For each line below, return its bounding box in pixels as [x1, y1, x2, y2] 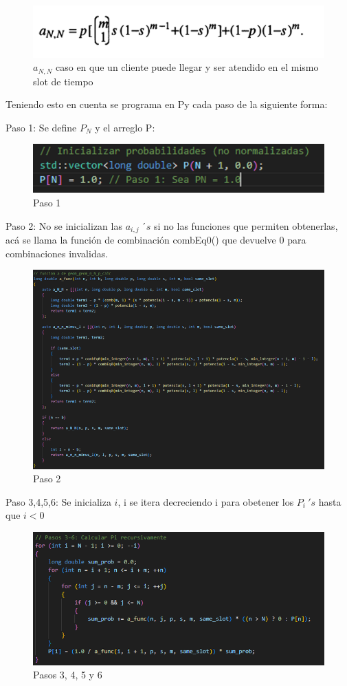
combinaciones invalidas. [5, 246, 109, 260]
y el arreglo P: [95, 120, 155, 134]
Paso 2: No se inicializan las [5, 218, 122, 233]
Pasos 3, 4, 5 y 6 [33, 667, 102, 682]
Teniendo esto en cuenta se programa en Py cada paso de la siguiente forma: [5, 97, 328, 111]
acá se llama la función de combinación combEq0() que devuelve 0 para [5, 233, 306, 247]
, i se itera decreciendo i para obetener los [117, 494, 294, 508]
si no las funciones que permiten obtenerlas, [153, 218, 338, 233]
